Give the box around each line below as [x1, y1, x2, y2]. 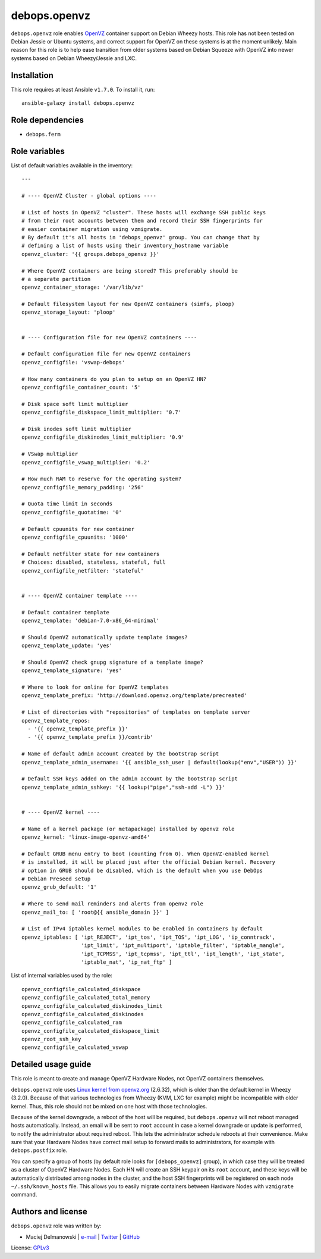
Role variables [11, 146, 65, 156]
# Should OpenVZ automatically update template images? [21, 634, 188, 641]
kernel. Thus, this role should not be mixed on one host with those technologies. [11, 1102, 207, 1110]
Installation [11, 70, 53, 80]
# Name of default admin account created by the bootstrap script [21, 751, 219, 757]
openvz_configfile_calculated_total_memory [21, 994, 150, 1001]
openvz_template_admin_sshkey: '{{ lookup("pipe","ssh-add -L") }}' [21, 783, 225, 791]
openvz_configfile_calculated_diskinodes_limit [21, 1002, 163, 1009]
